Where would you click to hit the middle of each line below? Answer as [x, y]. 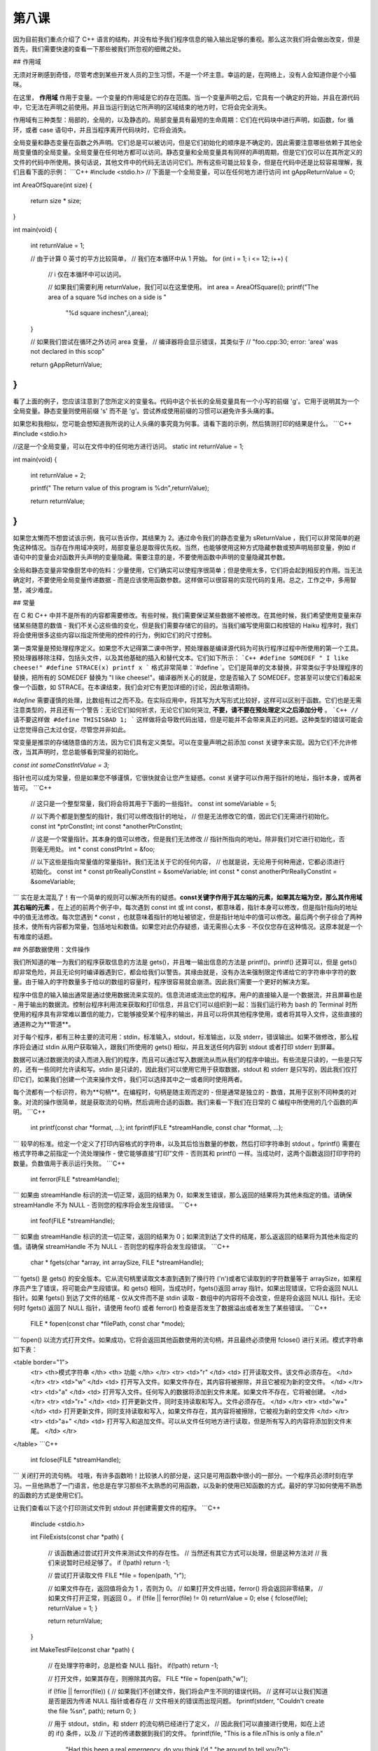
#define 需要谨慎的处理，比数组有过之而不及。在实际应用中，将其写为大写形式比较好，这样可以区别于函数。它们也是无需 [187, 700]
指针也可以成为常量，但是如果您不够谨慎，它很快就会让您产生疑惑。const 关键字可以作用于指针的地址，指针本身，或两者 [187, 778]
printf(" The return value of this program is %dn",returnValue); [120, 488]
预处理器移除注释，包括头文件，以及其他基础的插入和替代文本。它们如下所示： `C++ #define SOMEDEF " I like [181, 658]
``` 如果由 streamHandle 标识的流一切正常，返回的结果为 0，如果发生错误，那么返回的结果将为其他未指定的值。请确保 [183, 1195]
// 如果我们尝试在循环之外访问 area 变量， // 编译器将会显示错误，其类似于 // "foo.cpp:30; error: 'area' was [184, 341]
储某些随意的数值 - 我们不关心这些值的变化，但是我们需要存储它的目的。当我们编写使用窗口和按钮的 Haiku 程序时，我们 [185, 625]
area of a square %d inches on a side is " [107, 297]
